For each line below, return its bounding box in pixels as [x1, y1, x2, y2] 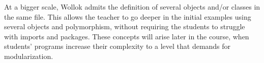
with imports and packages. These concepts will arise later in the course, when [4, 31, 249, 41]
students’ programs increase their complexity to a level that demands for [4, 41, 231, 51]
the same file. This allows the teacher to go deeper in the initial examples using [4, 11, 251, 22]
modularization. [4, 50, 53, 61]
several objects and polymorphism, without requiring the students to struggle [4, 21, 245, 32]
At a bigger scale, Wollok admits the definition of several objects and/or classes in [4, 2, 260, 12]
